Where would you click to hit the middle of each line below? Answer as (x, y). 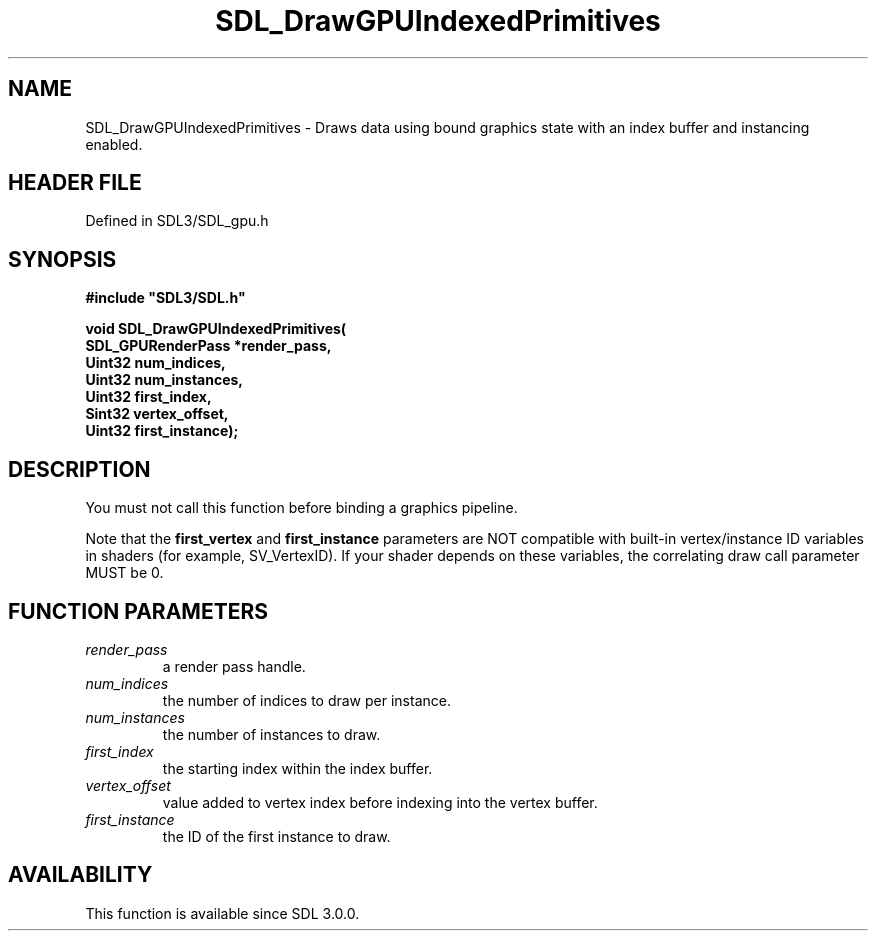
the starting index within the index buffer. (297, 768)
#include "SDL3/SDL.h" (165, 298)
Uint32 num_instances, (164, 380)
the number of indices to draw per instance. (306, 700)
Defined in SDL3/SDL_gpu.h (177, 221)
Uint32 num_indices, (155, 363)
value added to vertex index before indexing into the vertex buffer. (380, 802)
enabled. (114, 144)
